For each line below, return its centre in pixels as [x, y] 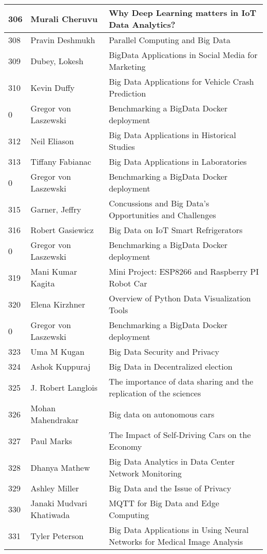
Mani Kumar [54, 271]
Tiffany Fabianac [61, 161]
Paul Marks [51, 441]
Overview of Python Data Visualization [180, 298]
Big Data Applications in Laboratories [178, 161]
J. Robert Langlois [64, 387]
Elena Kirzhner [58, 304]
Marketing [127, 66]
